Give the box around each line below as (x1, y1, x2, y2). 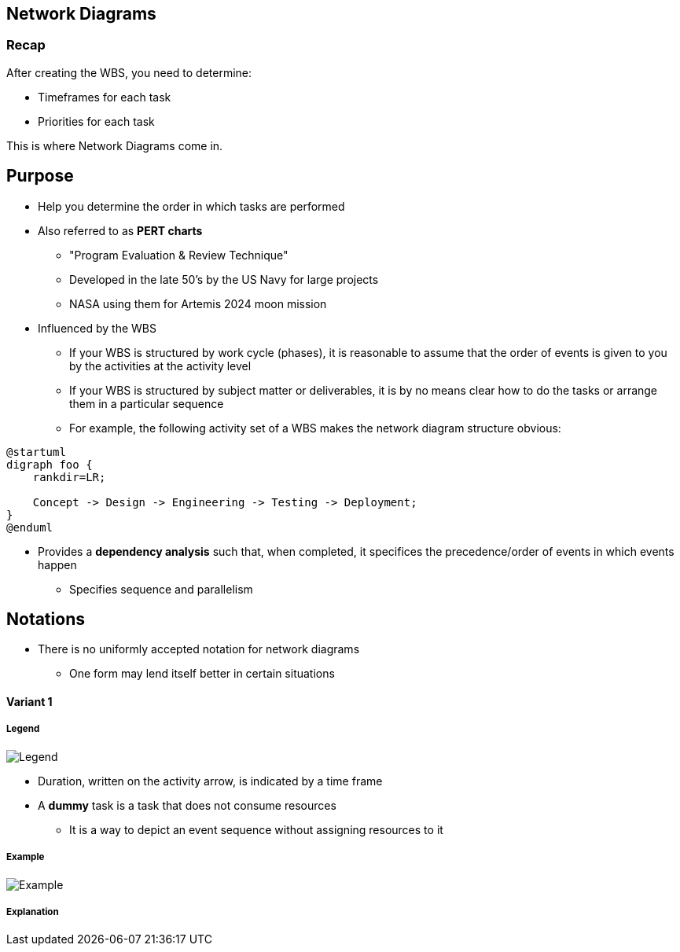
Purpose (6, 166, 74, 186)
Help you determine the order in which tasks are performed (38, 199, 345, 213)
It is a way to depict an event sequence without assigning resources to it (69, 822, 443, 836)
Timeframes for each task (38, 90, 171, 104)
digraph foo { (6, 458, 93, 471)
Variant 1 (6, 695, 53, 709)
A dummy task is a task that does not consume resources (38, 798, 336, 812)
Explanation (6, 906, 59, 918)
